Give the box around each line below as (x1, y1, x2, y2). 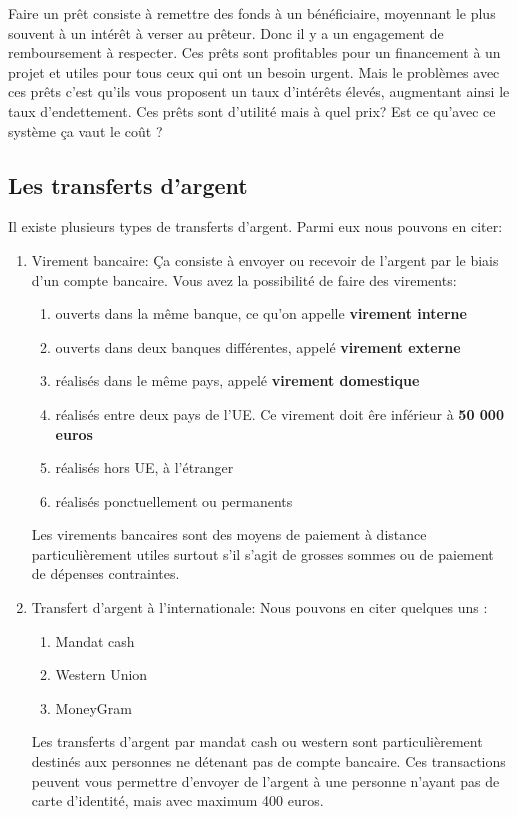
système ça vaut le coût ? (8, 120, 163, 141)
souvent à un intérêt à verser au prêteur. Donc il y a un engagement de (8, 22, 444, 43)
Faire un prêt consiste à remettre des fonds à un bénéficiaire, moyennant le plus (8, 3, 496, 23)
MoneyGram (55, 697, 132, 718)
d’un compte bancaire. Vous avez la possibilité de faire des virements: (31, 269, 457, 290)
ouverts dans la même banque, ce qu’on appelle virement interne (55, 303, 467, 324)
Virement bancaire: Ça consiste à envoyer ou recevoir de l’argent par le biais (31, 249, 499, 270)
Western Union (55, 664, 148, 685)
